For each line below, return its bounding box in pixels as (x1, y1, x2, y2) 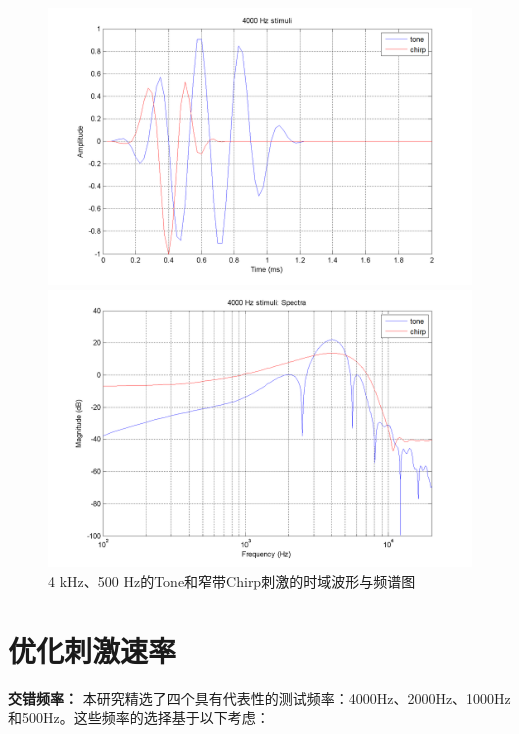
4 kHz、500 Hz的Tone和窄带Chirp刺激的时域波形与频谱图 (48, 571, 416, 592)
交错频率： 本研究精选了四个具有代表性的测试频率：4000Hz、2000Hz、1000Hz (8, 687, 511, 708)
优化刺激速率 (8, 629, 177, 670)
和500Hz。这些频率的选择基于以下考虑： (8, 707, 270, 728)
